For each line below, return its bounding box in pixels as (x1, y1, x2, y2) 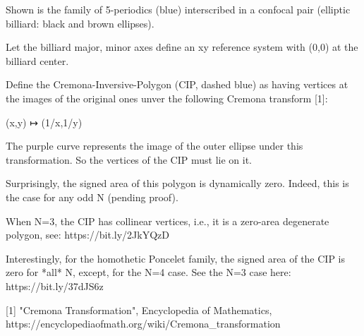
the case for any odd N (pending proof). (6, 189, 178, 204)
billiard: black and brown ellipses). (6, 16, 154, 30)
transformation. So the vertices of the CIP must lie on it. (6, 152, 252, 167)
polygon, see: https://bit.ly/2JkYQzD (6, 227, 169, 242)
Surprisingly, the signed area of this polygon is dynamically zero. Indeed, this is (6, 176, 349, 191)
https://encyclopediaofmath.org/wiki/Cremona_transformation (6, 316, 281, 331)
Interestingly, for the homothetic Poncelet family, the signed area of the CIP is (6, 251, 346, 265)
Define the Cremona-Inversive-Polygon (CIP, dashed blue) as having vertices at (6, 77, 348, 92)
